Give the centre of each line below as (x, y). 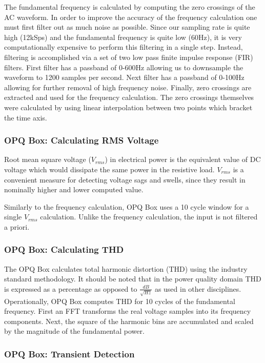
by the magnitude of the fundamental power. (74, 331)
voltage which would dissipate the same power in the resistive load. (109, 169)
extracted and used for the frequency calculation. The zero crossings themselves (129, 97)
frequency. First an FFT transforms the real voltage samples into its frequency (128, 311)
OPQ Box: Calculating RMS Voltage (81, 140)
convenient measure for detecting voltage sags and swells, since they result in (125, 179)
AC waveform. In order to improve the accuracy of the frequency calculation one (131, 17)
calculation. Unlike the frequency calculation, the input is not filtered (149, 217)
